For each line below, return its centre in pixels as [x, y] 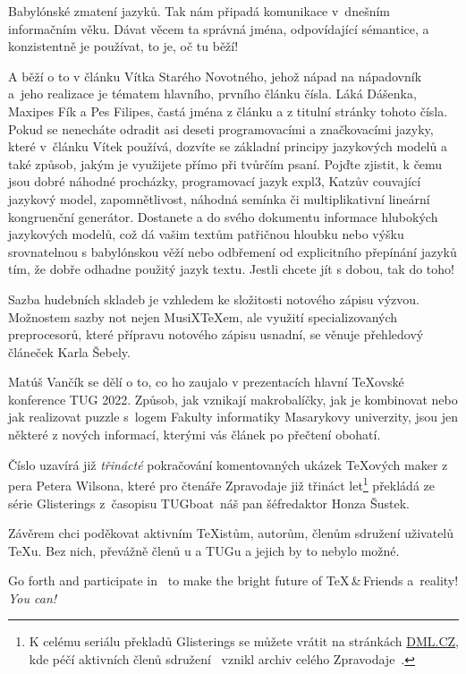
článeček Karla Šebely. [69, 351]
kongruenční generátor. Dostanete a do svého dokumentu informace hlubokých [223, 216]
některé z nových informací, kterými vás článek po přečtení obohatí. [195, 435]
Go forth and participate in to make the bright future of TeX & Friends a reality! [233, 580]
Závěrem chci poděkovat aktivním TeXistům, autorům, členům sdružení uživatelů [231, 533]
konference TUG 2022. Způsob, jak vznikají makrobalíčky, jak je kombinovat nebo [233, 399]
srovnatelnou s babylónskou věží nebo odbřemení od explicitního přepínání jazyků [233, 251]
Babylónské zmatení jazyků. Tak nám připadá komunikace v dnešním [199, 11]
